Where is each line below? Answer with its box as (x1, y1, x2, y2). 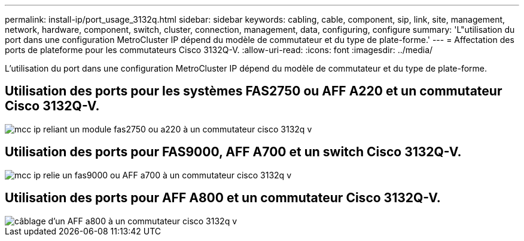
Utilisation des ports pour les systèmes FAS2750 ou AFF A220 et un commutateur (5, 84, 502, 99)
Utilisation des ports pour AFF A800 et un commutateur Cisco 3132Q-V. (5, 190, 441, 206)
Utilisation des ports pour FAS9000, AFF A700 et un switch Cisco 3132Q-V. (5, 144, 462, 160)
